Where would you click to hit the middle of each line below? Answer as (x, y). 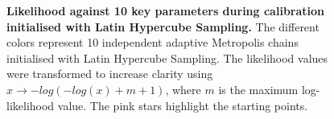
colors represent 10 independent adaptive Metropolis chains (153, 42)
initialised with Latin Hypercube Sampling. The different (163, 26)
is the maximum (258, 89)
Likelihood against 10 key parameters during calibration (166, 10)
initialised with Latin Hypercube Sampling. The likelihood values (167, 57)
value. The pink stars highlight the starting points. (183, 105)
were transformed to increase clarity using (110, 74)
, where (183, 89)
